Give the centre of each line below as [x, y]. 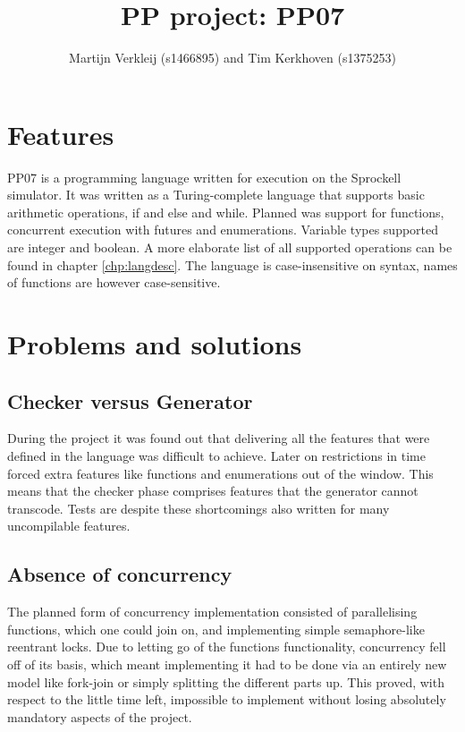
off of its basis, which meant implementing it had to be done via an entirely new [227, 664]
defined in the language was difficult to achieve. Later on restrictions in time [216, 455]
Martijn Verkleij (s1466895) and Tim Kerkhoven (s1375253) [232, 58]
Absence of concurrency [120, 574]
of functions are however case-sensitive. [114, 282]
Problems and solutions [155, 344]
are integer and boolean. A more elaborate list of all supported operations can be [230, 247]
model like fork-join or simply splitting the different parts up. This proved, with [226, 681]
